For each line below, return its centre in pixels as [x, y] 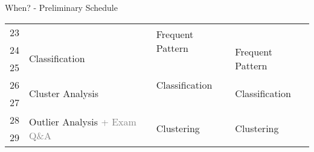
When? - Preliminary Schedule [61, 7]
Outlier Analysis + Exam [83, 121]
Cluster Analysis [64, 93]
